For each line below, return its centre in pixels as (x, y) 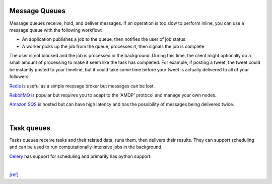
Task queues (30, 128)
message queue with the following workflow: (56, 30)
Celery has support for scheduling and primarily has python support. (81, 156)
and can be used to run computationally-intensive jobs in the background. (86, 147)
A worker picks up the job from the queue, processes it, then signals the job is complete (113, 46)
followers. (20, 77)
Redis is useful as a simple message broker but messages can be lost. (82, 86)
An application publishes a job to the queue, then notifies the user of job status (104, 39)
